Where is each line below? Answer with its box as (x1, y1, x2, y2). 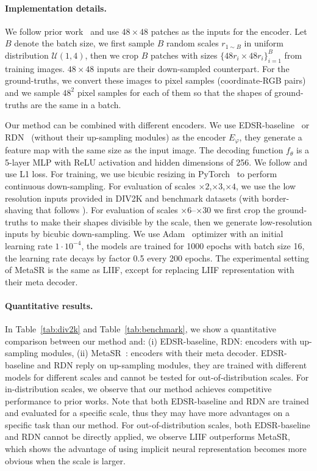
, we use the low (236, 179, 296, 192)
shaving (5, 203, 33, 216)
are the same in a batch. (30, 98, 121, 111)
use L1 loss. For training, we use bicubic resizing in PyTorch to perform (5, 167, 277, 180)
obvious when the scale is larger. (5, 454, 126, 467)
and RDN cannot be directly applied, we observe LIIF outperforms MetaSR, (5, 430, 290, 443)
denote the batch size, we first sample (14, 37, 154, 49)
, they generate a (239, 130, 302, 143)
